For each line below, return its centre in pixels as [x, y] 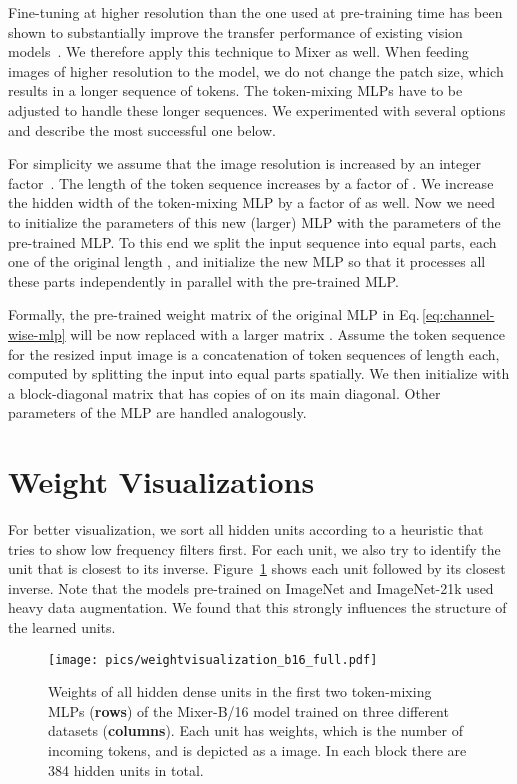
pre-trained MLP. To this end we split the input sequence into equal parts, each [252, 241]
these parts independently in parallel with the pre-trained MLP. [203, 280]
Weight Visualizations [161, 481]
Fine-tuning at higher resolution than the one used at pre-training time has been [255, 12]
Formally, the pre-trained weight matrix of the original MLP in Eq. [214, 314]
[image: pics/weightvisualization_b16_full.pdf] [213, 659]
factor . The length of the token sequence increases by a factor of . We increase [251, 182]
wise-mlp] [37, 333]
